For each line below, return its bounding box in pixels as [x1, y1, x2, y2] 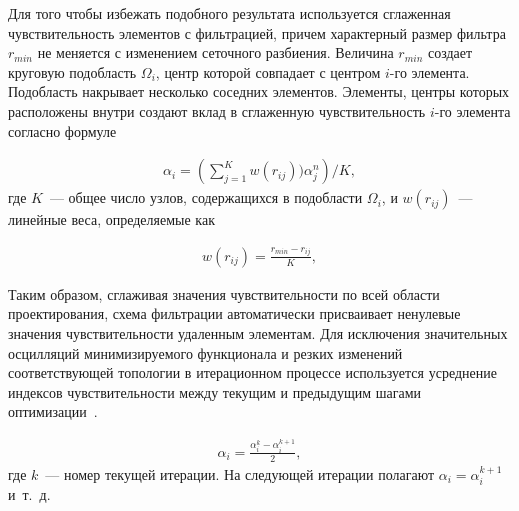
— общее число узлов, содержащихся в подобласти [49, 187, 363, 208]
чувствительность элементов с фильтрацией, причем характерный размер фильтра [8, 22, 506, 43]
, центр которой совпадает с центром [155, 61, 381, 82]
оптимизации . [8, 401, 98, 422]
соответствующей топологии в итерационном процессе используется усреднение [8, 362, 497, 383]
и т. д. [8, 484, 51, 505]
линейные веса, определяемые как [8, 209, 215, 230]
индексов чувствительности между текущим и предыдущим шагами [8, 381, 421, 402]
